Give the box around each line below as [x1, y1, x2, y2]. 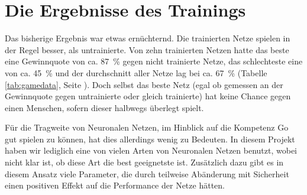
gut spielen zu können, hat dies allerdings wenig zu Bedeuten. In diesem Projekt [5, 132, 295, 145]
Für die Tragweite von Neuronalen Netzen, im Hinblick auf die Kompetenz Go [5, 121, 289, 134]
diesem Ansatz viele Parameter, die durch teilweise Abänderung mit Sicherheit [5, 167, 289, 180]
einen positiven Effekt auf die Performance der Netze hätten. [5, 179, 225, 191]
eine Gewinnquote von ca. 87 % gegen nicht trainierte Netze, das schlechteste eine [5, 55, 303, 67]
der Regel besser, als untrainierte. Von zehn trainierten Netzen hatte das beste [5, 43, 289, 56]
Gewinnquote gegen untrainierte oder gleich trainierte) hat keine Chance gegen [5, 90, 291, 102]
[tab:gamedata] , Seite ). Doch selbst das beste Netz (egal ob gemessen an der [5, 78, 283, 90]
